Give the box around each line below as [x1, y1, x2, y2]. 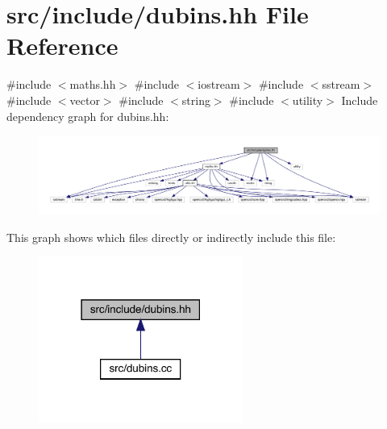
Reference [6, 29, 119, 62]
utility [292, 91, 323, 108]
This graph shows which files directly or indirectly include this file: [6, 228, 336, 245]
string [181, 91, 210, 108]
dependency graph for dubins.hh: [6, 107, 169, 124]
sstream [322, 76, 360, 93]
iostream [198, 76, 240, 93]
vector [69, 91, 100, 108]
